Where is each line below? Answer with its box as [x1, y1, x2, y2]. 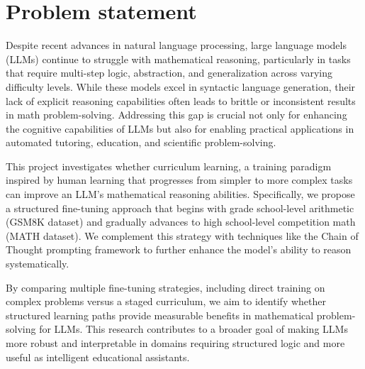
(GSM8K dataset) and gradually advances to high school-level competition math [6, 214, 356, 229]
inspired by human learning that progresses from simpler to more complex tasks [6, 172, 353, 187]
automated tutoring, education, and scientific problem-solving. [6, 135, 276, 150]
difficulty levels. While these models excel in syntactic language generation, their [6, 79, 356, 94]
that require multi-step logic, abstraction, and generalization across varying [6, 65, 333, 80]
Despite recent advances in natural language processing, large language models [6, 38, 347, 53]
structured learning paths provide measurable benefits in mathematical [6, 307, 314, 322]
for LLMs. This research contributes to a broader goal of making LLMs [39, 321, 348, 336]
